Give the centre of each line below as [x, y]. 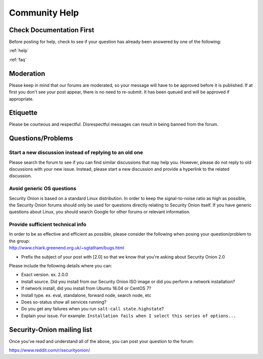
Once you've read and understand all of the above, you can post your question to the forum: [102, 341]
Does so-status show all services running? [64, 302]
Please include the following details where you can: [60, 266]
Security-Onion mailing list [51, 329]
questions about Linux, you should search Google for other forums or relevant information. [100, 212]
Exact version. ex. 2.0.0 [45, 275]
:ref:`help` [19, 51]
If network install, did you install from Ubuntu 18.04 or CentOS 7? [86, 288]
